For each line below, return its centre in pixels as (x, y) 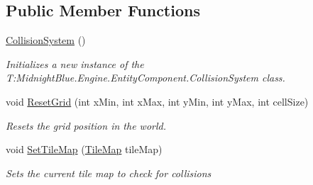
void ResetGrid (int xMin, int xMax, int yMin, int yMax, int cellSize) (157, 101)
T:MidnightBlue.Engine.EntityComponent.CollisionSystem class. (145, 78)
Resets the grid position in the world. (86, 125)
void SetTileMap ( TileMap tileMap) (84, 149)
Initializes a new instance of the (75, 63)
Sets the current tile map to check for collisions (109, 173)
